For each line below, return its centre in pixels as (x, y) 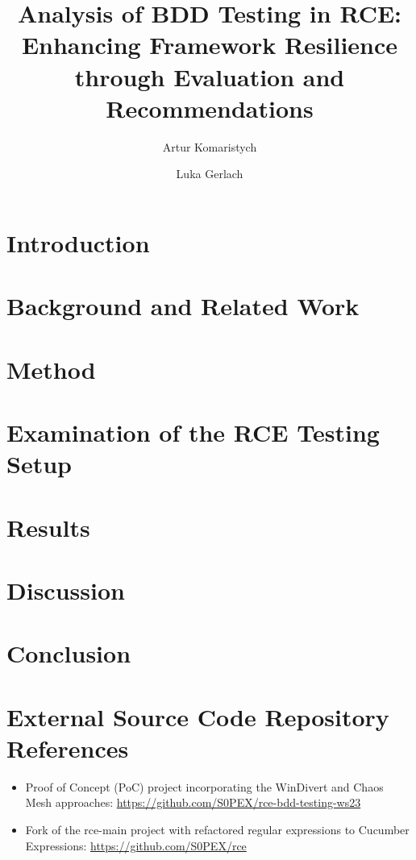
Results (48, 527)
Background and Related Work (183, 306)
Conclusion (69, 653)
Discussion (66, 590)
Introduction (78, 242)
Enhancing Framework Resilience (210, 45)
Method (51, 369)
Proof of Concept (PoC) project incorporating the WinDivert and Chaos (204, 786)
